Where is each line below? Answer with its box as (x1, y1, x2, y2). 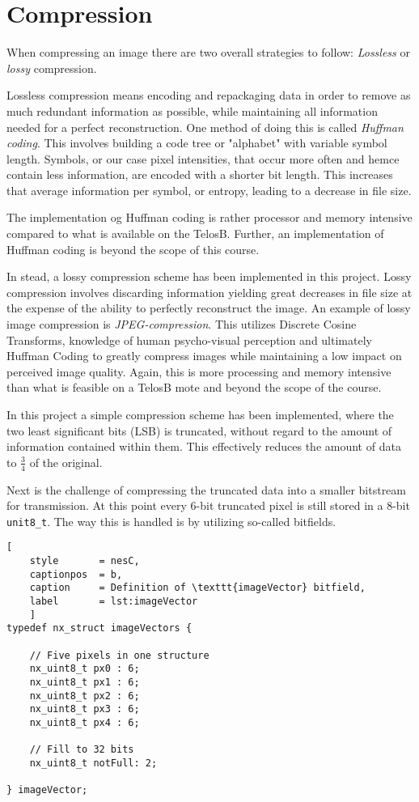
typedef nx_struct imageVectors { (6, 622, 193, 634)
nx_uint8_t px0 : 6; (29, 663, 140, 675)
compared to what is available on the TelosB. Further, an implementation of (6, 225, 384, 242)
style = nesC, (29, 555, 140, 567)
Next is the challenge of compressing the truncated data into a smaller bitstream (6, 481, 407, 498)
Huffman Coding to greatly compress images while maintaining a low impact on (6, 347, 402, 364)
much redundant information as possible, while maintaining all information (6, 102, 378, 119)
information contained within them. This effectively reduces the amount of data (6, 438, 401, 455)
